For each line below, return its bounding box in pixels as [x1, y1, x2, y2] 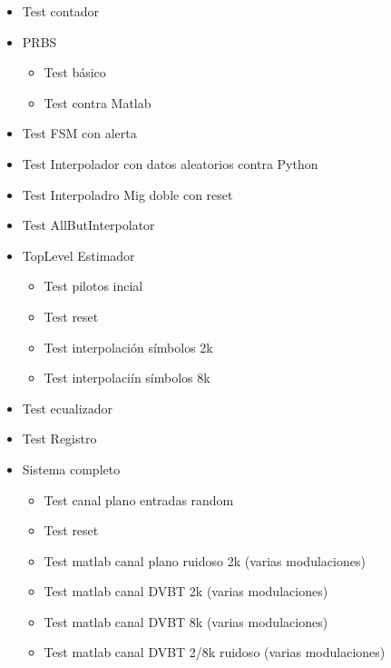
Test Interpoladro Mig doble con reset [22, 184, 233, 204]
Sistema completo [22, 459, 121, 478]
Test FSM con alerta [22, 124, 137, 143]
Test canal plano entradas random [44, 490, 234, 509]
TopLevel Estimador [22, 245, 135, 264]
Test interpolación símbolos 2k [44, 337, 213, 356]
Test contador [22, 2, 99, 20]
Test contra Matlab [44, 93, 152, 112]
